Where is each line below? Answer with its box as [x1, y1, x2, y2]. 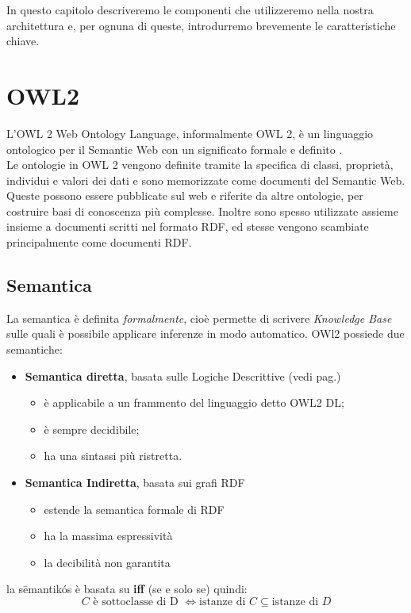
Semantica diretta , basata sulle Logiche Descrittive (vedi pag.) [25, 367, 341, 384]
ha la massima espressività [44, 527, 173, 544]
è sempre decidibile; [44, 420, 140, 437]
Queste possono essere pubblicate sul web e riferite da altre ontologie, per [6, 187, 363, 204]
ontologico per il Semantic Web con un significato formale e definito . [6, 140, 343, 157]
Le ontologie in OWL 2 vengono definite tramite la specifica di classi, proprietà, [6, 156, 394, 173]
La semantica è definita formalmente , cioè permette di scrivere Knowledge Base [6, 309, 392, 326]
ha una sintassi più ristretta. [44, 447, 182, 464]
